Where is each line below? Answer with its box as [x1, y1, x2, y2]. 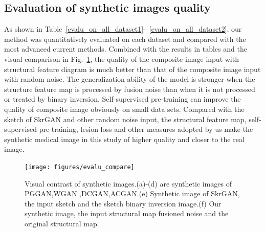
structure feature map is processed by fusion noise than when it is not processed [4, 83, 255, 94]
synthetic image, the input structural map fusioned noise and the [25, 208, 229, 219]
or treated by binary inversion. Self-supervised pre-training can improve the [4, 94, 241, 104]
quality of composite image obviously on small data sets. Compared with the [4, 103, 245, 114]
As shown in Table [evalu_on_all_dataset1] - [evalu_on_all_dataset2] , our [4, 24, 242, 34]
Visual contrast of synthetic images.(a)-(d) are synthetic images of [25, 178, 232, 189]
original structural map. [25, 218, 99, 228]
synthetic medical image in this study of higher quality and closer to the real [4, 133, 245, 144]
